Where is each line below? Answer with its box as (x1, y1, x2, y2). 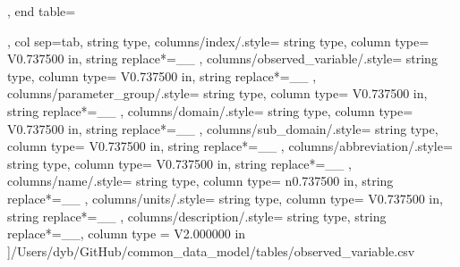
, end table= (7, 2, 76, 20)
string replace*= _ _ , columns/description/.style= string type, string (7, 206, 387, 225)
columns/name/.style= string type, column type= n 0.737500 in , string (7, 171, 394, 190)
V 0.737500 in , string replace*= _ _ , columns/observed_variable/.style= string (7, 49, 438, 68)
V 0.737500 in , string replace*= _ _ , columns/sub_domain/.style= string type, (7, 119, 439, 138)
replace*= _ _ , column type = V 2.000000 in (7, 224, 246, 243)
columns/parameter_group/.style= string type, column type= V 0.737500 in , (7, 84, 428, 103)
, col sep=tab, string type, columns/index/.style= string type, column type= (7, 31, 430, 50)
